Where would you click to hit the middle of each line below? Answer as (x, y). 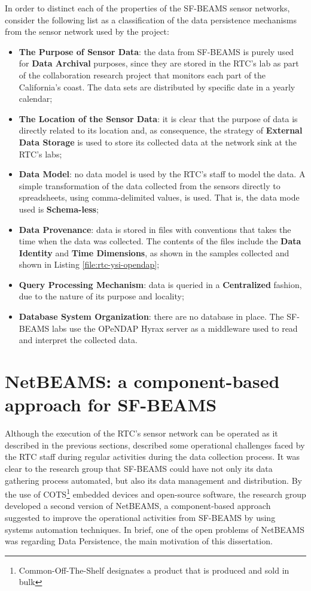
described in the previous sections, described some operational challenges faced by (155, 445)
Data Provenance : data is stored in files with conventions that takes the (155, 229)
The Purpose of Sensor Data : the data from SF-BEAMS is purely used (156, 51)
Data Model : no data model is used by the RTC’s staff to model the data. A (162, 174)
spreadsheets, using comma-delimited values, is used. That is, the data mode (159, 197)
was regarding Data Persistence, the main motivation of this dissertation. (139, 541)
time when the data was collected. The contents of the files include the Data (160, 241)
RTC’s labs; (40, 154)
